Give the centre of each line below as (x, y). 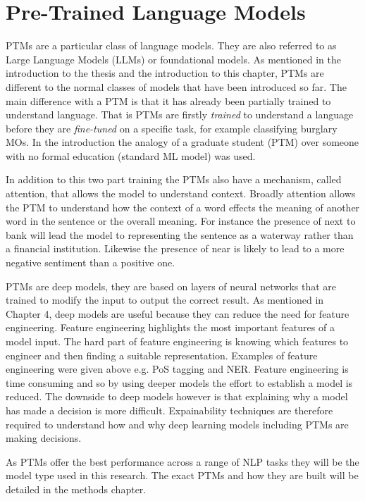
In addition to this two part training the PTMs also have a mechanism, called (174, 179)
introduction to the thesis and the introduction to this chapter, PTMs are (165, 73)
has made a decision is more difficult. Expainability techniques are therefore (169, 410)
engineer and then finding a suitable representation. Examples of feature (162, 355)
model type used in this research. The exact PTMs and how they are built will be (182, 475)
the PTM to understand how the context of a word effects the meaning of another (183, 207)
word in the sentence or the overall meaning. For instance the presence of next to (181, 221)
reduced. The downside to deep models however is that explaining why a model (177, 396)
